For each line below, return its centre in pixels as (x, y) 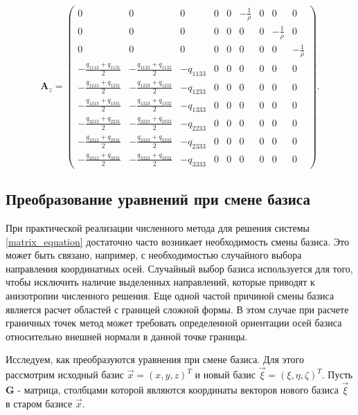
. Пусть (337, 375)
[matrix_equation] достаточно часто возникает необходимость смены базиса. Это (177, 241)
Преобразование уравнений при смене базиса (158, 199)
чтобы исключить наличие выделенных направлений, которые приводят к (160, 282)
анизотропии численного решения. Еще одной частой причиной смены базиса (170, 295)
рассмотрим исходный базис (65, 375)
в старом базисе (39, 403)
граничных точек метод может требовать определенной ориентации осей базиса (174, 323)
